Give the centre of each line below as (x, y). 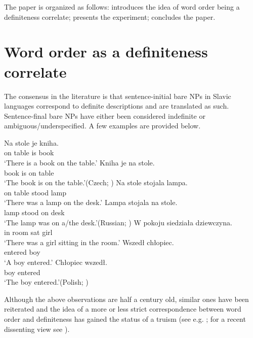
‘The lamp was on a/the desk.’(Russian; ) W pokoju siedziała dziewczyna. (118, 222)
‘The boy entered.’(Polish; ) (46, 282)
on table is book (29, 153)
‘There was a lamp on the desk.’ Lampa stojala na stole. (91, 202)
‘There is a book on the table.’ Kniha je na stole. (79, 163)
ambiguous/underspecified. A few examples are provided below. (102, 126)
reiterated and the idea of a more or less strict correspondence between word (123, 309)
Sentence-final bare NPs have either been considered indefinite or (105, 115)
